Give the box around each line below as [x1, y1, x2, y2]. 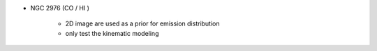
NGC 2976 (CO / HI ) [30, 4, 90, 12]
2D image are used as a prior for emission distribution [65, 19, 220, 28]
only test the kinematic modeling [65, 29, 159, 37]
